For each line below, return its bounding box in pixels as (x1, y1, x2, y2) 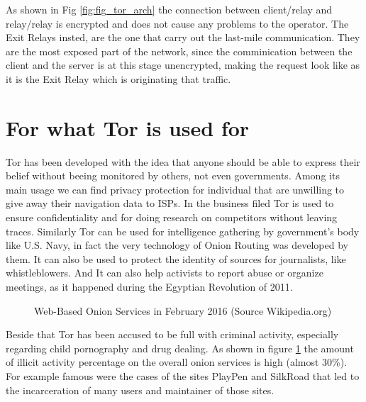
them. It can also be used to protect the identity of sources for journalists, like (6, 251, 346, 266)
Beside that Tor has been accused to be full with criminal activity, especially (6, 327, 339, 342)
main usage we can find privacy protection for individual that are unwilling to (6, 182, 345, 196)
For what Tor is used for (6, 113, 250, 142)
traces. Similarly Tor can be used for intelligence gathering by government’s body (6, 223, 360, 238)
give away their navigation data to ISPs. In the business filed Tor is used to (6, 196, 334, 211)
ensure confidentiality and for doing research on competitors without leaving (6, 210, 338, 225)
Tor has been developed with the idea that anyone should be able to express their (6, 154, 360, 169)
